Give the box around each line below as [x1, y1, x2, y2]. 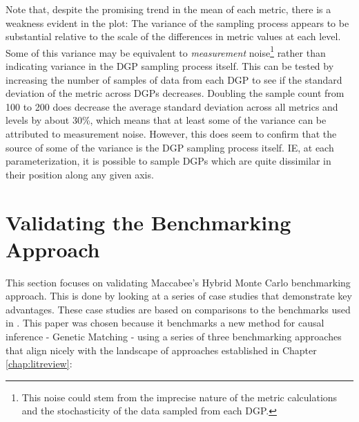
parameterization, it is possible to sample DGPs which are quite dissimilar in [6, 154, 331, 168]
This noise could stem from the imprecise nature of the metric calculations [21, 389, 338, 404]
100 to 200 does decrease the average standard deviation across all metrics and [6, 99, 338, 113]
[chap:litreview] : [6, 356, 72, 371]
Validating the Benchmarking [6, 208, 291, 236]
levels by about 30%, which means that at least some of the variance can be [6, 113, 327, 127]
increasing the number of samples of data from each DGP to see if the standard [6, 72, 342, 86]
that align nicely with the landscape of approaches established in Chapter [6, 342, 317, 357]
